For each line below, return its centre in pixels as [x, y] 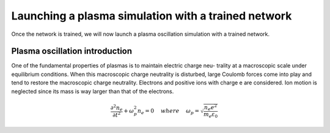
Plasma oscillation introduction [72, 51]
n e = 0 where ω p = [168, 111]
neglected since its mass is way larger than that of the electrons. [93, 91]
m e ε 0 [211, 115]
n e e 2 [210, 107]
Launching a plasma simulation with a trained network [152, 16]
